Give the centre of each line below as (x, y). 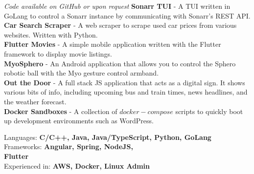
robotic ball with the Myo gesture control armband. (81, 73)
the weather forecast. (35, 101)
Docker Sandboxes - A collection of (61, 111)
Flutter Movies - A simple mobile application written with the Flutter (113, 44)
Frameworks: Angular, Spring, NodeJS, (69, 146)
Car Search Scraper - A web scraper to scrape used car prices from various (120, 25)
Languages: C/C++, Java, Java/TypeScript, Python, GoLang (108, 137)
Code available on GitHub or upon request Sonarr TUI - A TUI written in (117, 6)
